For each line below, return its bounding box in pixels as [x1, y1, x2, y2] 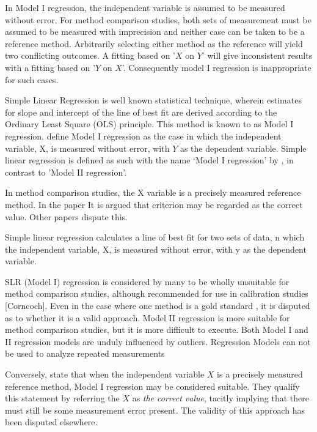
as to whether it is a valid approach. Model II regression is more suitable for [5, 311, 290, 324]
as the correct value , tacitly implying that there [132, 392, 309, 404]
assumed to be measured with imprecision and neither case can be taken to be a [5, 25, 305, 38]
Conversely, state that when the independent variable [5, 368, 205, 381]
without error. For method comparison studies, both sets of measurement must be [5, 13, 312, 26]
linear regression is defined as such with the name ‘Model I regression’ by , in [5, 154, 294, 166]
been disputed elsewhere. [5, 415, 98, 428]
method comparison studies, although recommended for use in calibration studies [5, 287, 308, 300]
